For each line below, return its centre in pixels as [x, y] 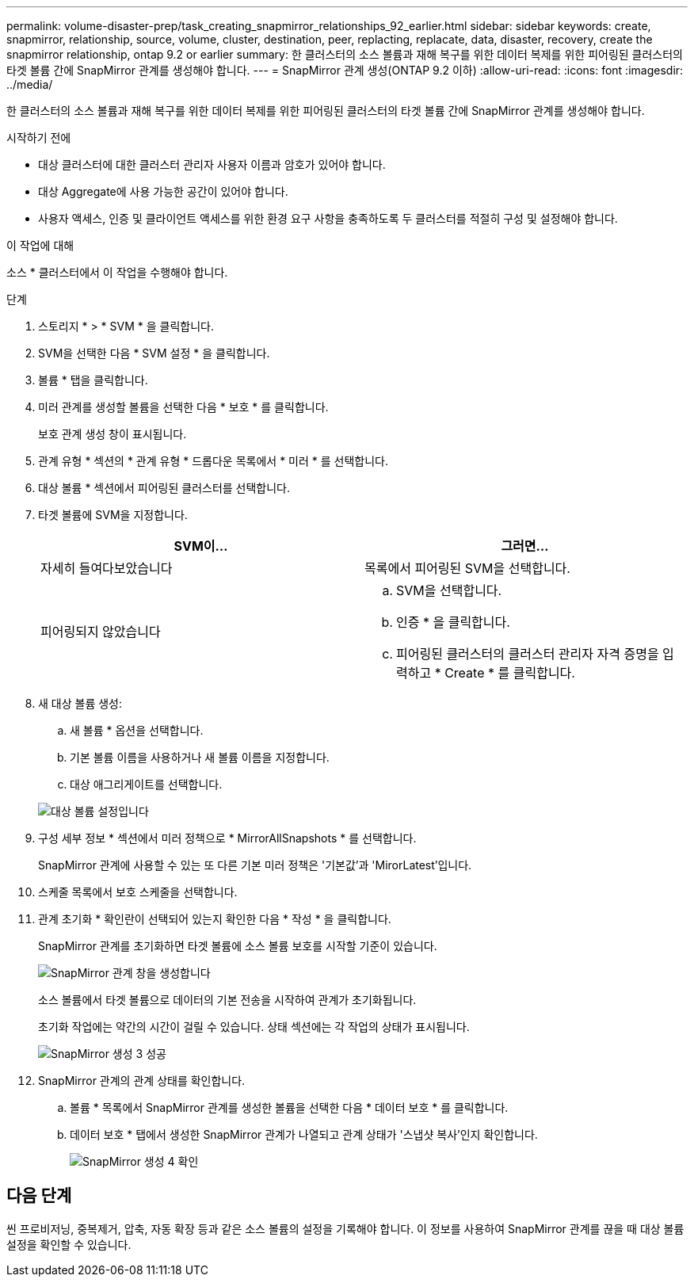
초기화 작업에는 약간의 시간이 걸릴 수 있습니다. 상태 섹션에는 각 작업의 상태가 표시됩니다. [254, 1027]
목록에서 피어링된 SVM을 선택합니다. [467, 568]
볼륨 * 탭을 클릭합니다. [93, 380]
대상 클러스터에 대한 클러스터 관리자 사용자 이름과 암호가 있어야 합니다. [212, 164]
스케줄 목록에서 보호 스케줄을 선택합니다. [138, 892]
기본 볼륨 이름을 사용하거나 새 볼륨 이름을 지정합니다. [200, 757]
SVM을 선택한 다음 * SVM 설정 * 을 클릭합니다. [154, 353]
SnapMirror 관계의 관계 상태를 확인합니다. [142, 1081]
